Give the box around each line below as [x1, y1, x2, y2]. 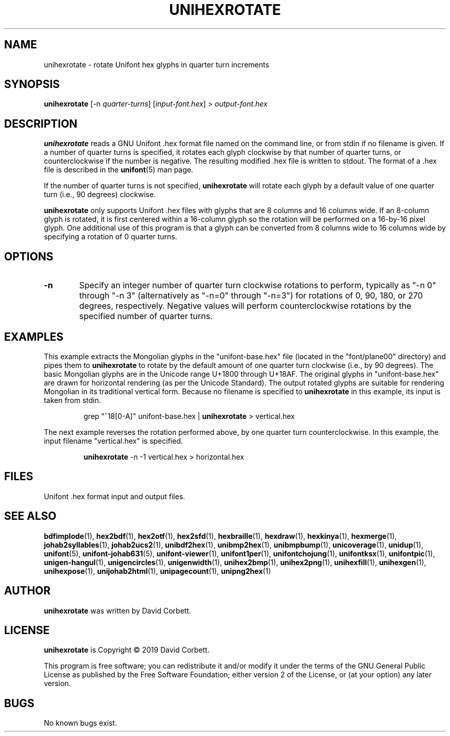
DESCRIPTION [4, 117, 78, 130]
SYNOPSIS [4, 78, 60, 91]
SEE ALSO [4, 510, 57, 523]
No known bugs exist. [44, 719, 117, 728]
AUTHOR [4, 584, 51, 598]
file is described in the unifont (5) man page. [44, 165, 193, 174]
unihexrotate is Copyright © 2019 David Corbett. [44, 645, 210, 655]
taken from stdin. [44, 395, 101, 405]
